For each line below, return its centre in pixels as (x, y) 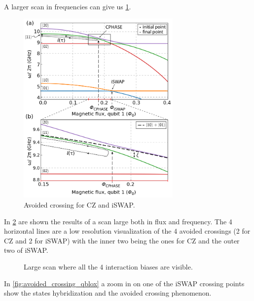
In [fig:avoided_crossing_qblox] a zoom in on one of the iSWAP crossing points (124, 283)
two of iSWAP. (26, 250)
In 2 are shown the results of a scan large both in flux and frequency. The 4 (118, 221)
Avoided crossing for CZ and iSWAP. (79, 205)
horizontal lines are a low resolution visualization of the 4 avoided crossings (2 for (127, 231)
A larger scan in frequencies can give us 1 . (68, 6)
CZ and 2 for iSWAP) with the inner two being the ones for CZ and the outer (122, 240)
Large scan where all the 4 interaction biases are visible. (108, 267)
